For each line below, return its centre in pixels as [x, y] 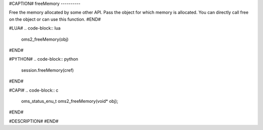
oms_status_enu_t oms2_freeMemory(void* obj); [70, 101]
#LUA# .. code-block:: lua [35, 28]
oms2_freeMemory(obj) [45, 39]
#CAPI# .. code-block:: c [34, 90]
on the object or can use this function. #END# [55, 19]
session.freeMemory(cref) [47, 70]
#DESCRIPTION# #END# [34, 121]
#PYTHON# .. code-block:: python [44, 59]
